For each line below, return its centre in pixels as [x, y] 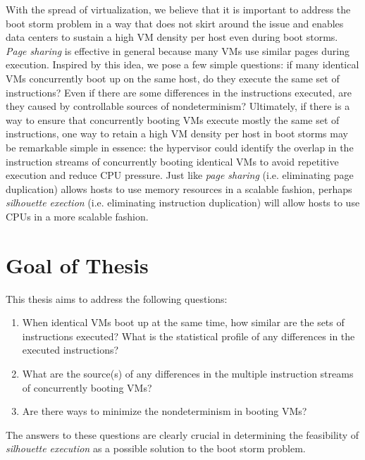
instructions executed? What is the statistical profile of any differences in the [188, 336]
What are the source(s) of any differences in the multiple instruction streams [188, 373]
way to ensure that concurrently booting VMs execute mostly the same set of [173, 119]
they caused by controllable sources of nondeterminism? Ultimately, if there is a [178, 106]
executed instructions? [70, 350]
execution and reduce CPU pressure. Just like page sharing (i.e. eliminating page [180, 175]
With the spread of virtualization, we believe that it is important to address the [178, 9]
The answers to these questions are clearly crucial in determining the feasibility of [182, 434]
